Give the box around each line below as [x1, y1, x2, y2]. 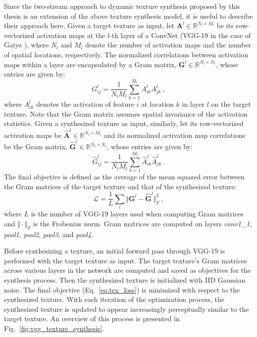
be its [216, 20, 234, 31]
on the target [211, 99, 251, 109]
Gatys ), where [4, 40, 49, 50]
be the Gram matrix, [4, 141, 67, 152]
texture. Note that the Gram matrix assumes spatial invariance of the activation [4, 108, 248, 119]
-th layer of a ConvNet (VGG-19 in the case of [109, 30, 251, 40]
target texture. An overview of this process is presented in [4, 313, 180, 324]
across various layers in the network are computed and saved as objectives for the [4, 265, 251, 275]
